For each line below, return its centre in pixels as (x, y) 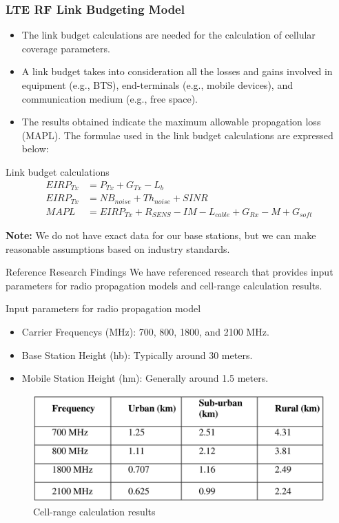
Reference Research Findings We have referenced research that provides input (169, 272)
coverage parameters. (66, 48)
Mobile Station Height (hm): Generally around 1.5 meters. (145, 378)
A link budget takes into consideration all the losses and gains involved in (177, 71)
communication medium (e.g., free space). (110, 98)
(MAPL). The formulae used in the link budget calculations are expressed (177, 135)
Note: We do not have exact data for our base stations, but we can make (161, 235)
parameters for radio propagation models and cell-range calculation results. (164, 285)
